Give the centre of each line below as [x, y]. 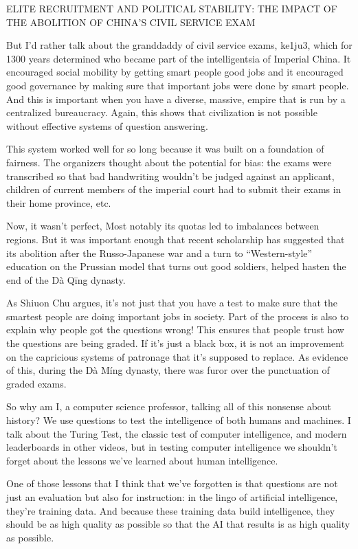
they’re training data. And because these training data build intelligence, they [171, 510]
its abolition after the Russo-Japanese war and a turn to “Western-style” [159, 253]
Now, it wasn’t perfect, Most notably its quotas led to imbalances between [163, 226]
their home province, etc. [59, 202]
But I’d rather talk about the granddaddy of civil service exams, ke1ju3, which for [179, 45]
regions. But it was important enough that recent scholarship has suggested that [176, 239]
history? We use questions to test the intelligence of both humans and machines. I [179, 420]
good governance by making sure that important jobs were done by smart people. [178, 85]
